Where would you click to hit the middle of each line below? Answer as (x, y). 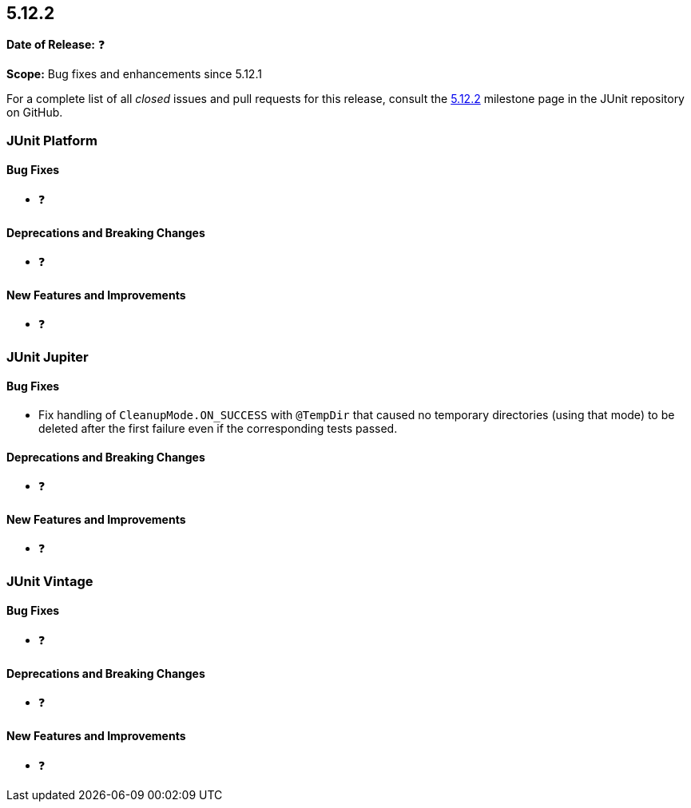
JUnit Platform (52, 140)
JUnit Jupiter (48, 356)
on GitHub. (35, 113)
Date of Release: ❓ (56, 45)
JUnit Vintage (50, 581)
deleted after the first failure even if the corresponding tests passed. (218, 429)
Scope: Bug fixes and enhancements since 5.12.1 (134, 74)
